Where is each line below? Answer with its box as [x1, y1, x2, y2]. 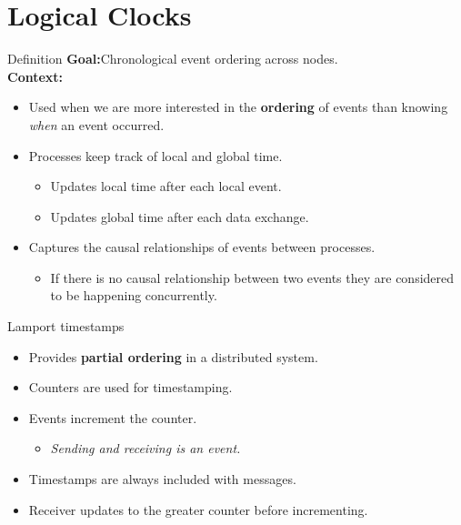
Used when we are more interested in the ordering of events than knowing [28, 97, 448, 116]
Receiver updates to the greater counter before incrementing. [28, 500, 368, 519]
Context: [7, 66, 64, 86]
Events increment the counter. [28, 408, 197, 427]
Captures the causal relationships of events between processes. [28, 237, 376, 257]
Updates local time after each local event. [50, 177, 282, 196]
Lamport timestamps [7, 317, 125, 336]
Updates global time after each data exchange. [50, 207, 309, 226]
